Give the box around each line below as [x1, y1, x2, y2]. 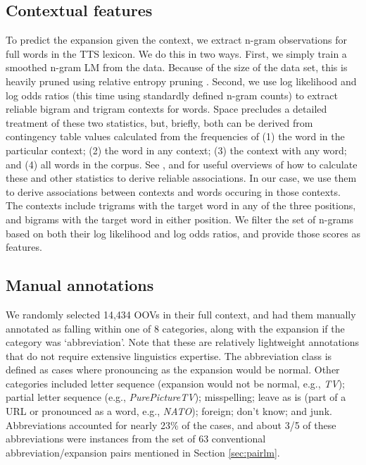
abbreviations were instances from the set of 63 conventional [6, 431, 266, 446]
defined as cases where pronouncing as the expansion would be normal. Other [6, 362, 340, 377]
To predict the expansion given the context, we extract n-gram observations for [6, 32, 347, 47]
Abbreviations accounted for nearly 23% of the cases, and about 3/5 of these [6, 417, 336, 432]
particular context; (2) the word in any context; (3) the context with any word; [6, 142, 347, 157]
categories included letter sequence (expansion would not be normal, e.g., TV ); [6, 376, 346, 390]
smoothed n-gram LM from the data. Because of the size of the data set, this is [6, 60, 348, 75]
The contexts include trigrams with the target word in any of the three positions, [6, 198, 356, 213]
